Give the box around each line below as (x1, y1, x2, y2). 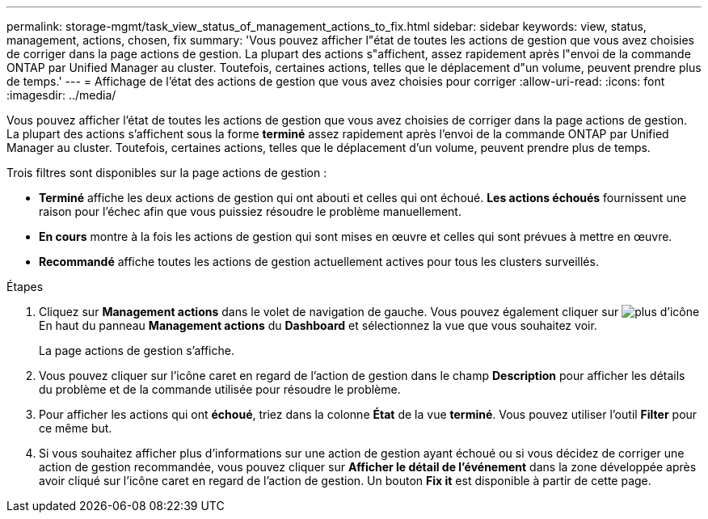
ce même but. (39, 421, 112, 435)
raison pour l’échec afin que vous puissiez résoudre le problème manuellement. (39, 205, 461, 218)
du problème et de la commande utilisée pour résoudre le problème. (39, 382, 401, 396)
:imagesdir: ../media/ (6, 88, 116, 102)
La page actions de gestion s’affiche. (39, 344, 234, 357)
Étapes (6, 280, 44, 293)
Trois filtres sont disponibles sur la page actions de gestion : (6, 166, 327, 179)
